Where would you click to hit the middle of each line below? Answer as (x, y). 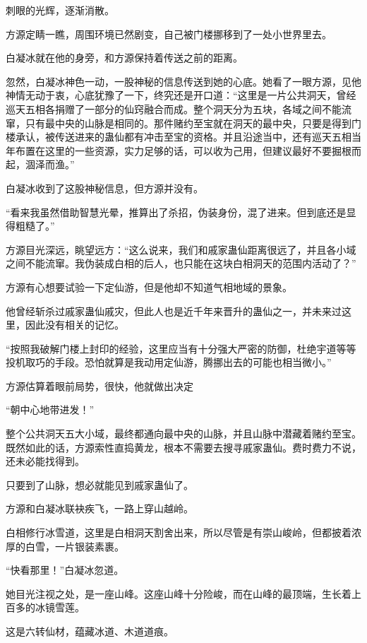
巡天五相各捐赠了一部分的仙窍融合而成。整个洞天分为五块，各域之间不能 (174, 108)
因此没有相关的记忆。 (74, 325)
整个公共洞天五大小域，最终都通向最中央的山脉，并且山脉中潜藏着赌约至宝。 (183, 433)
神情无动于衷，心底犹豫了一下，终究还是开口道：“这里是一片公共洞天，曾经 (181, 95)
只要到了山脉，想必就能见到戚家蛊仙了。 (100, 484)
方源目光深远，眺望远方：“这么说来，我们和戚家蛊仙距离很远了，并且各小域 (181, 249)
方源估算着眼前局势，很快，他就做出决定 (100, 385)
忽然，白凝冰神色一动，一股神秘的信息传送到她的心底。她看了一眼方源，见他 (183, 81)
